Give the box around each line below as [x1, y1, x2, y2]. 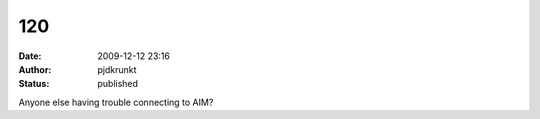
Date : [18, 50, 42, 62]
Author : [18, 63, 52, 75]
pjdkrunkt [97, 63, 137, 75]
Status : [18, 78, 50, 90]
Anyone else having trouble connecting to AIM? [18, 96, 214, 108]
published [97, 78, 139, 90]
